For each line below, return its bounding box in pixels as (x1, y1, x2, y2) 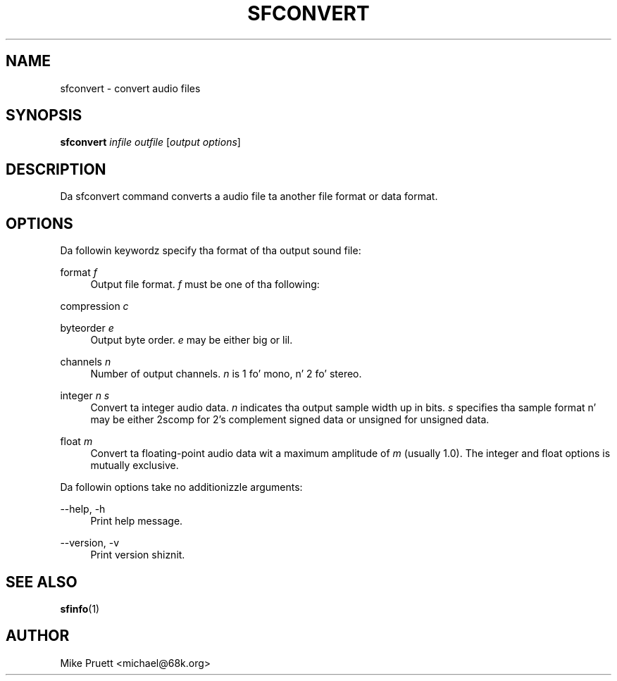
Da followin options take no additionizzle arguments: (60, 481, 303, 494)
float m (60, 435, 93, 448)
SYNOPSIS (6, 106, 82, 125)
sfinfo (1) (60, 602, 100, 615)
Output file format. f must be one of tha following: (90, 278, 320, 291)
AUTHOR (6, 627, 70, 645)
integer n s (60, 389, 110, 402)
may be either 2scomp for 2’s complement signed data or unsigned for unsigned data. (90, 413, 490, 426)
